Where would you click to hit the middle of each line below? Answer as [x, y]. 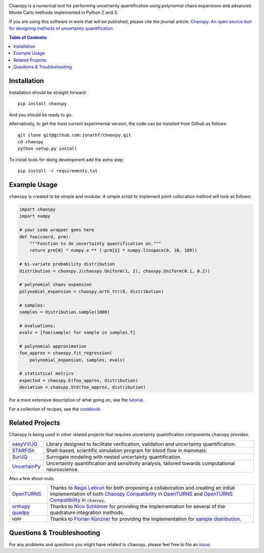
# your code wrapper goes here [57, 230]
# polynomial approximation [53, 346]
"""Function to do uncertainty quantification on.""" [95, 244]
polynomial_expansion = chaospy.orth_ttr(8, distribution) [91, 291]
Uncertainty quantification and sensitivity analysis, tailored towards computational [141, 463]
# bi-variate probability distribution [67, 264]
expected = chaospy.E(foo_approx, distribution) [79, 380]
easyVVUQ [25, 444]
